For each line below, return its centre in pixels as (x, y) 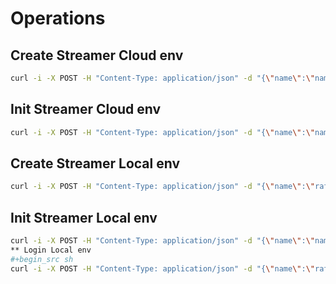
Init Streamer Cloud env (86, 109)
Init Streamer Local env (84, 217)
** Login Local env (51, 250)
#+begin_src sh (42, 259)
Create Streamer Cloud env (97, 55)
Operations (58, 18)
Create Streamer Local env (95, 163)
